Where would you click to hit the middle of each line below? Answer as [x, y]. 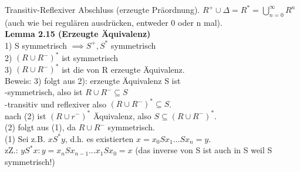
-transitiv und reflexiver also [55, 104]
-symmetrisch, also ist [44, 92]
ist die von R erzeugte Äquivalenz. [123, 69]
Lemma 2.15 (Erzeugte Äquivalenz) [78, 34]
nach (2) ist [26, 115]
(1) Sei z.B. [25, 138]
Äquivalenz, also [122, 115]
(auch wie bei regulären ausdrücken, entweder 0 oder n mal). [114, 22]
